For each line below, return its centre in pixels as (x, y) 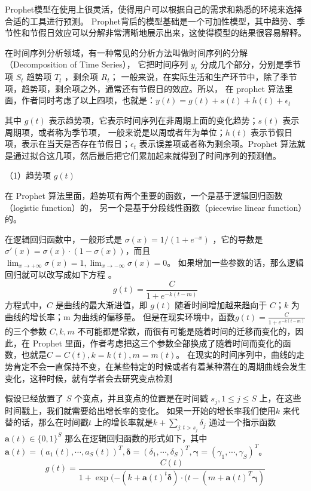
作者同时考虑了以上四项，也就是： (88, 100)
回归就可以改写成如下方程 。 (61, 274)
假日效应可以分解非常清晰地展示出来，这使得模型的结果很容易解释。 (172, 33)
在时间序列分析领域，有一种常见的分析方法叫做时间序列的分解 (126, 52)
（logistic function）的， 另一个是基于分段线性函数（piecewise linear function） (154, 207)
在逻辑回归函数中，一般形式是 (63, 239)
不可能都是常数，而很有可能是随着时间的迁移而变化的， (186, 331)
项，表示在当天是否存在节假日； (68, 144)
